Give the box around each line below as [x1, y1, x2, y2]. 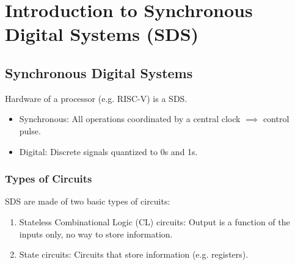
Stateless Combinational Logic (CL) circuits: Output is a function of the [19, 215, 290, 228]
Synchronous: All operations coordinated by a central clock [19, 112, 241, 125]
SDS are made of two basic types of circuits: [5, 195, 170, 208]
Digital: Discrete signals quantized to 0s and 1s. [19, 145, 198, 158]
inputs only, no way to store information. [19, 227, 173, 240]
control [263, 112, 290, 125]
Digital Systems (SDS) [5, 21, 199, 46]
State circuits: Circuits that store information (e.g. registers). [19, 248, 249, 261]
